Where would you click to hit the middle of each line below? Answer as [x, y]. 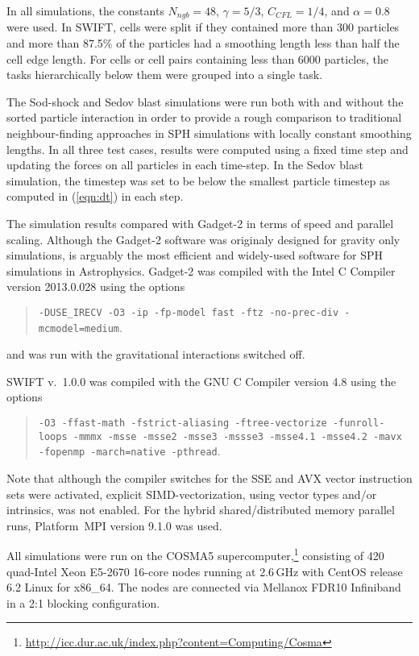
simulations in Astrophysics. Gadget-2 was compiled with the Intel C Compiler [201, 270]
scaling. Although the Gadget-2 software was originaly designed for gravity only [203, 239]
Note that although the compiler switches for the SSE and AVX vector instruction [209, 478]
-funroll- [359, 423]
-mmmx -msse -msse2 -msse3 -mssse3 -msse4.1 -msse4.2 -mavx [237, 436]
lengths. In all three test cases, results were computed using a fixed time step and [207, 149]
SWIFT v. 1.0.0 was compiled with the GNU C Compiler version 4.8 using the [201, 381]
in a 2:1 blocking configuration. [83, 602]
